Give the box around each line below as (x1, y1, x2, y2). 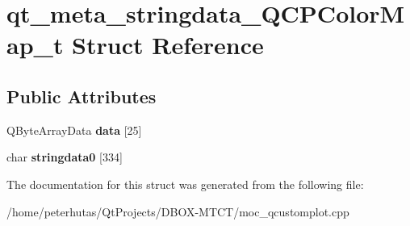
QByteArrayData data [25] (6, 121, 142, 138)
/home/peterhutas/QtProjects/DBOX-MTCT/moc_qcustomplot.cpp (6, 203, 349, 220)
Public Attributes (6, 83, 157, 108)
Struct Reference (72, 28, 264, 61)
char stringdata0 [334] (6, 149, 123, 165)
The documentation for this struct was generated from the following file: (6, 175, 364, 192)
